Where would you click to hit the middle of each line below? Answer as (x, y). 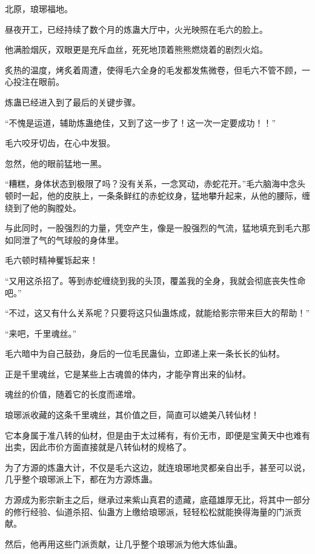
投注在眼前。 (38, 82)
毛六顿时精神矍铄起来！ (51, 260)
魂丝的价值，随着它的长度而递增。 (73, 394)
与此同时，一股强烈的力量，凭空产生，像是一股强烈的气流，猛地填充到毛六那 (157, 228)
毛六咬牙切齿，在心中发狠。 (60, 143)
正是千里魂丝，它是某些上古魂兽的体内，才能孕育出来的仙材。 (128, 373)
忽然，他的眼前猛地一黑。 (56, 163)
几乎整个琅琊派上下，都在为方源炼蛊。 (81, 479)
